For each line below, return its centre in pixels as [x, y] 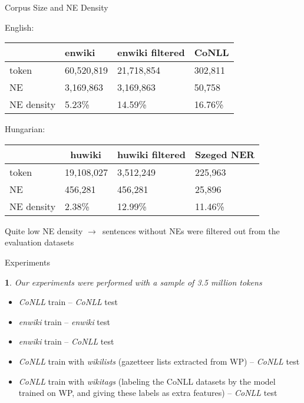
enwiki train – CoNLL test [66, 341]
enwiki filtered [151, 53]
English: [19, 27]
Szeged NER [225, 154]
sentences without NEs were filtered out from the [191, 230]
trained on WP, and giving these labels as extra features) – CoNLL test [148, 393]
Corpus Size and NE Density [57, 7]
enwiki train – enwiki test [64, 321]
